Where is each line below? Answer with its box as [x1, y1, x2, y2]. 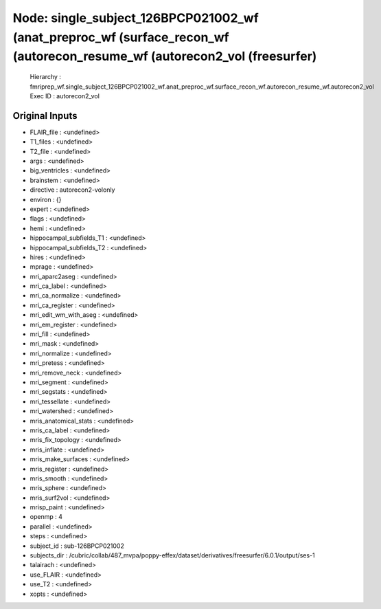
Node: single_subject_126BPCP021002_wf [12, 10, 259, 25]
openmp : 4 [30, 513, 63, 521]
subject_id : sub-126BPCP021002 [30, 542, 125, 550]
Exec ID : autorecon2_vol [30, 91, 100, 100]
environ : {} [30, 195, 62, 203]
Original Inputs [12, 110, 78, 122]
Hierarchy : [30, 73, 62, 81]
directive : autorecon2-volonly [30, 186, 115, 194]
